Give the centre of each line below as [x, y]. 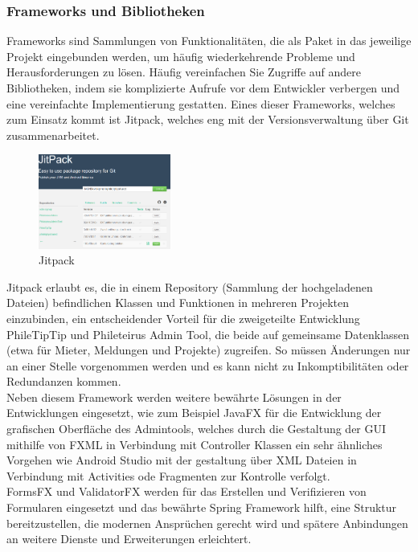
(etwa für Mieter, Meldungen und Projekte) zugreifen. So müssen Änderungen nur [209, 350]
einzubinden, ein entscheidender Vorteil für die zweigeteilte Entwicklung [183, 318]
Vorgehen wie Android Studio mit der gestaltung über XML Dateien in [182, 460]
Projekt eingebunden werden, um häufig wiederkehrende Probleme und [181, 56]
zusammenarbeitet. [53, 135]
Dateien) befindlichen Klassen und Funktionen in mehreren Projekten [178, 303]
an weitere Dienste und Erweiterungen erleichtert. [129, 539]
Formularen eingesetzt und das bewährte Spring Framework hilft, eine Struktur [202, 507]
